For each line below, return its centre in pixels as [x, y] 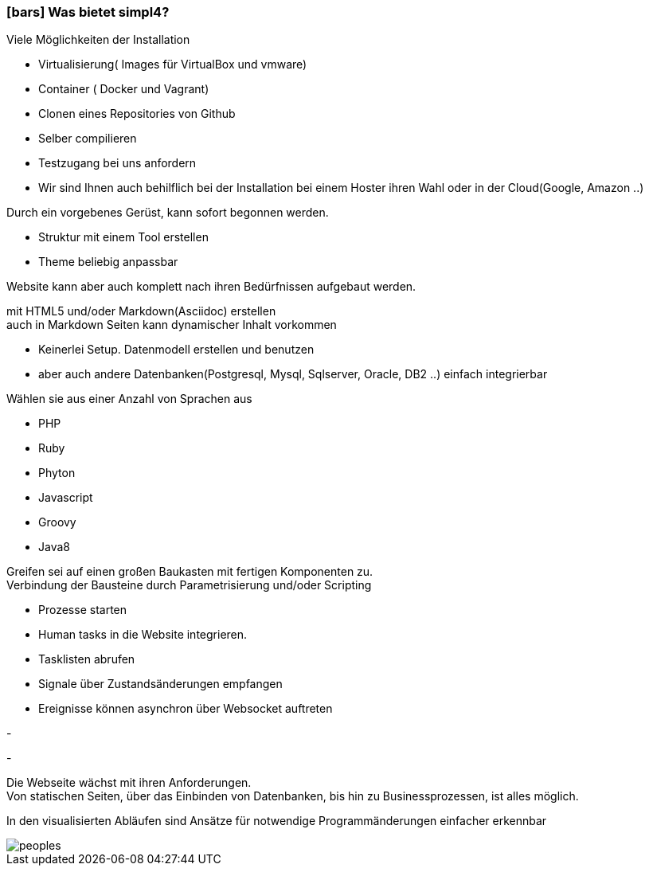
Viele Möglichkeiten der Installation [98, 40]
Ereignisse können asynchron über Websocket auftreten [186, 709]
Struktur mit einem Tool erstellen [123, 237]
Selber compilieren [88, 139]
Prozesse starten [83, 610]
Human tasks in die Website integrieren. [143, 635]
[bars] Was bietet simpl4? [88, 12]
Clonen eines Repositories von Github [137, 114]
